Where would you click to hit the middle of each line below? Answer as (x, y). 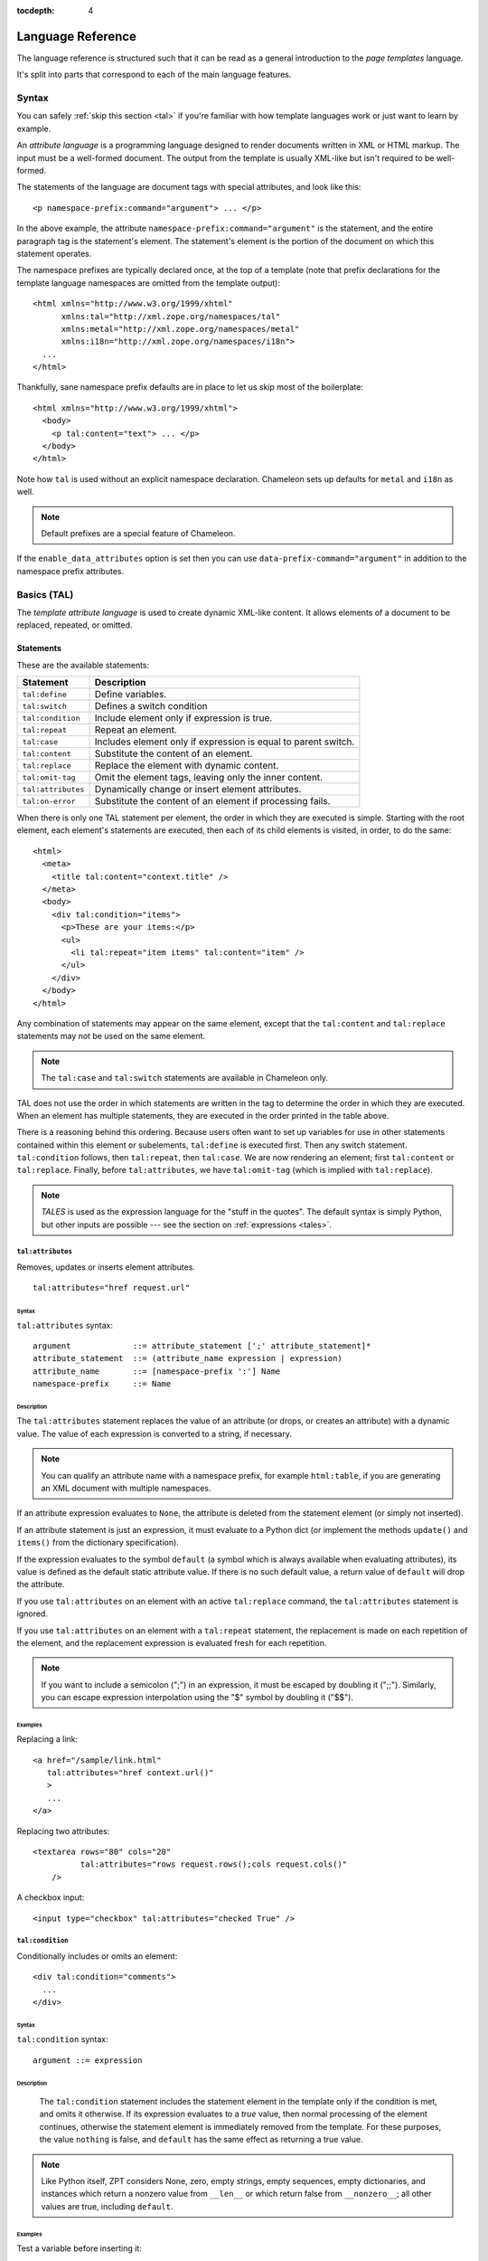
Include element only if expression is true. (183, 718)
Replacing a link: (47, 1739)
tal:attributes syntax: (65, 1325)
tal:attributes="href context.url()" (130, 1773)
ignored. (33, 1613)
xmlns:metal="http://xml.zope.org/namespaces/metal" (180, 329)
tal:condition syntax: (62, 2039)
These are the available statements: (83, 665)
